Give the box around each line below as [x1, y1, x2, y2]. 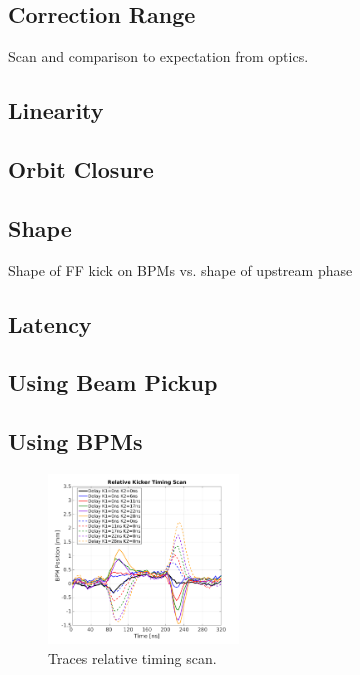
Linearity [8, 95, 104, 126]
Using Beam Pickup [8, 367, 218, 398]
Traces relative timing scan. [48, 647, 217, 668]
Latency [8, 308, 92, 339]
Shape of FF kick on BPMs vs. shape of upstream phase [8, 259, 353, 280]
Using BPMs [8, 426, 143, 457]
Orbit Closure [8, 153, 154, 184]
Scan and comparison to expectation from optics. [8, 46, 309, 67]
